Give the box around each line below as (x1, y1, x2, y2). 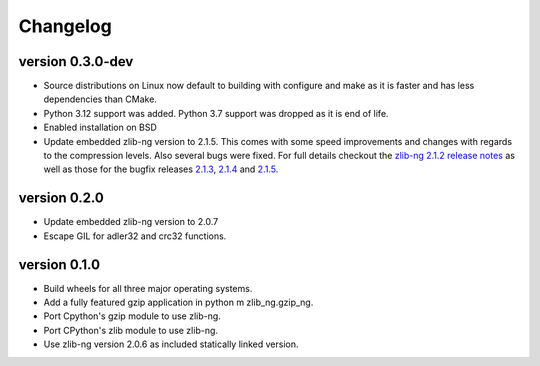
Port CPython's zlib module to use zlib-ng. (43, 324, 219, 336)
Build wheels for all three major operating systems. (43, 282, 253, 294)
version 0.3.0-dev (18, 53, 134, 70)
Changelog (18, 15, 112, 37)
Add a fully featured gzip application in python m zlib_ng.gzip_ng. (43, 296, 314, 308)
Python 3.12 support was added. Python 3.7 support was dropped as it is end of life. (43, 107, 389, 119)
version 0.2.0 (18, 190, 104, 207)
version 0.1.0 (18, 256, 100, 273)
